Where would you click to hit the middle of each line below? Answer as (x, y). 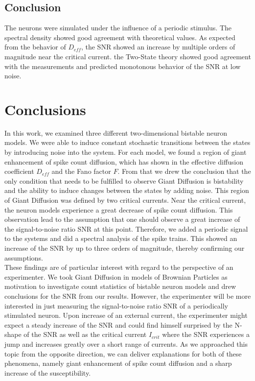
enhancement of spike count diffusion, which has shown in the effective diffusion (124, 161)
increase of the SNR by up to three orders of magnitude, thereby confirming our (125, 248)
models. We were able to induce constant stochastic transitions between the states (127, 142)
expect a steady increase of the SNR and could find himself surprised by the (118, 324)
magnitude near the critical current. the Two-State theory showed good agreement (128, 56)
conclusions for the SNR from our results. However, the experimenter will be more (128, 296)
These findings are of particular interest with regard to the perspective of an (119, 267)
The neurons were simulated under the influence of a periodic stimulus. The (118, 28)
